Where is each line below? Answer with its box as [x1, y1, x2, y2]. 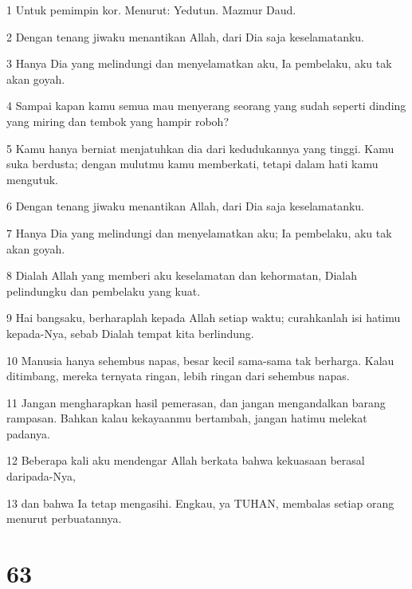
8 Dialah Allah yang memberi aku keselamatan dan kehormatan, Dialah [6, 267, 358, 284]
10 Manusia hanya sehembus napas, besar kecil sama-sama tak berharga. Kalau [6, 351, 394, 368]
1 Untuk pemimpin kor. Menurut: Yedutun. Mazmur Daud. [6, 2, 296, 18]
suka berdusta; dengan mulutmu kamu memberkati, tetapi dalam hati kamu [6, 155, 379, 172]
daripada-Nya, [6, 468, 76, 485]
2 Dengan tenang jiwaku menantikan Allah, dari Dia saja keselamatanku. [6, 28, 365, 45]
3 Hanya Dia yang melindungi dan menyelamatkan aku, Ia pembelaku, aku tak [6, 55, 392, 72]
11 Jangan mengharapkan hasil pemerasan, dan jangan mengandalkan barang [6, 394, 386, 410]
